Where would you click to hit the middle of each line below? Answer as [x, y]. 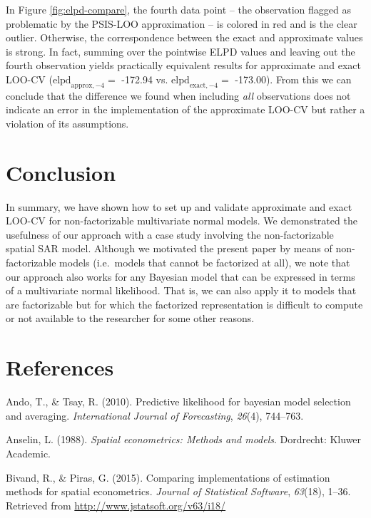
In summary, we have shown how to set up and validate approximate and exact [179, 206]
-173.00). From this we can [293, 79]
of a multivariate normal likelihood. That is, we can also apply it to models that [181, 290]
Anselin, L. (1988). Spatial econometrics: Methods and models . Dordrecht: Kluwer [184, 439]
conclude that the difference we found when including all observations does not [178, 95]
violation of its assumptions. [67, 123]
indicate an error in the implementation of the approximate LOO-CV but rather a [185, 109]
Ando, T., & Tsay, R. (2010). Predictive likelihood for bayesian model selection [178, 402]
